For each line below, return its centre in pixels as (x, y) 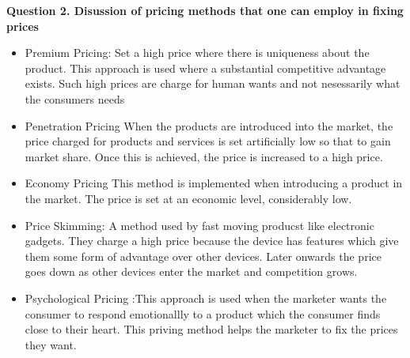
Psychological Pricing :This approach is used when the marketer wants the (206, 298)
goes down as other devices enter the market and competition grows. (191, 271)
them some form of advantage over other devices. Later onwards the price (203, 256)
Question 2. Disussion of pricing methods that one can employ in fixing (205, 10)
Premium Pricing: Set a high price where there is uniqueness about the (197, 53)
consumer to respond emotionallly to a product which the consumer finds (203, 313)
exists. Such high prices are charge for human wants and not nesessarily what (213, 83)
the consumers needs (75, 98)
